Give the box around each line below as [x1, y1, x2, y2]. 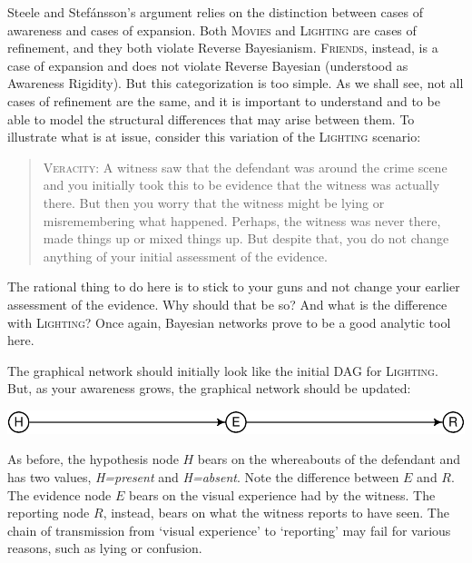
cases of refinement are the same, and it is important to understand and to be [7, 91, 440, 110]
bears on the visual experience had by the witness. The [129, 485, 436, 504]
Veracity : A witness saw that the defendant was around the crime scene [43, 157, 447, 176]
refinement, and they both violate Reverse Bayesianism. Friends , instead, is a [7, 38, 438, 57]
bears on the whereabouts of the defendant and [197, 449, 461, 469]
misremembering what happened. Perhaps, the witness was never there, [43, 211, 441, 230]
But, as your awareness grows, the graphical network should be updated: [7, 379, 411, 398]
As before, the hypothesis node [7, 449, 179, 469]
